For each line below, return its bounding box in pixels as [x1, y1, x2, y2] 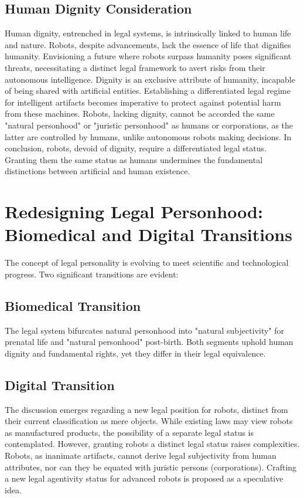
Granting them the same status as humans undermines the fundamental [5, 153, 263, 165]
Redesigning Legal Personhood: [5, 199, 263, 223]
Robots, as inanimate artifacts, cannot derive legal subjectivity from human [5, 449, 276, 461]
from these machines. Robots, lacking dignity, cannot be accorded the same [5, 107, 275, 120]
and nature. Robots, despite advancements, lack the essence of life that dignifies [5, 38, 291, 50]
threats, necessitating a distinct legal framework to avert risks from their [5, 61, 265, 73]
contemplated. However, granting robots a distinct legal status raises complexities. [5, 438, 300, 450]
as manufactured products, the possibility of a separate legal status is [5, 426, 254, 438]
